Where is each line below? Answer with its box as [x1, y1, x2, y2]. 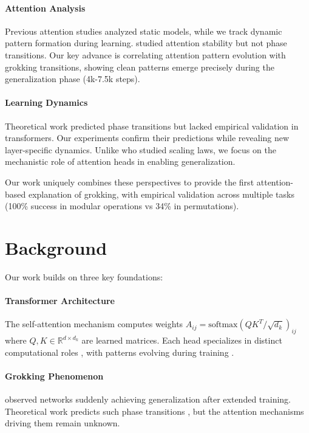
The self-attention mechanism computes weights [5, 317, 183, 330]
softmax [208, 320, 238, 330]
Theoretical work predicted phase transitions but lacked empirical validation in [5, 119, 299, 132]
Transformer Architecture [5, 294, 115, 307]
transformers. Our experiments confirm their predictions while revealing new [5, 131, 290, 144]
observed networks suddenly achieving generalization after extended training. [5, 393, 291, 406]
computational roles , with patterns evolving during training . [5, 345, 234, 358]
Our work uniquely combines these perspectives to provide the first [5, 175, 254, 188]
